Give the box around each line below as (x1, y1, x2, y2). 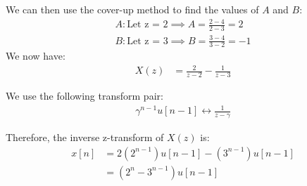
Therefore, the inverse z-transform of (6, 130, 164, 145)
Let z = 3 (127, 36, 168, 46)
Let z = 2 (127, 20, 168, 30)
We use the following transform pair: (6, 88, 163, 103)
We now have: (6, 48, 65, 63)
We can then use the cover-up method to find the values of (6, 2, 259, 16)
